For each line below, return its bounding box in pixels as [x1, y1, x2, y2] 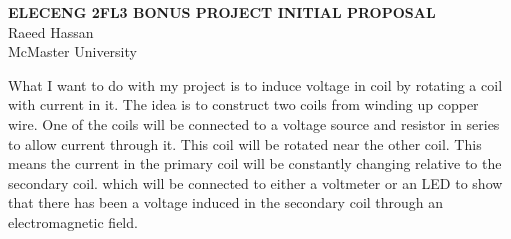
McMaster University [8, 41, 137, 62]
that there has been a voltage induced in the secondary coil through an [8, 192, 444, 213]
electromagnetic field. [8, 211, 138, 232]
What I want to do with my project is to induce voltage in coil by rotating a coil [8, 74, 503, 95]
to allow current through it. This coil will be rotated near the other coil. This [8, 133, 482, 154]
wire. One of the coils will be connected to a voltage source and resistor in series [8, 113, 500, 134]
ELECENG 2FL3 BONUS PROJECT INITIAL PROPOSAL [8, 2, 436, 22]
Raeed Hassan [8, 21, 94, 42]
